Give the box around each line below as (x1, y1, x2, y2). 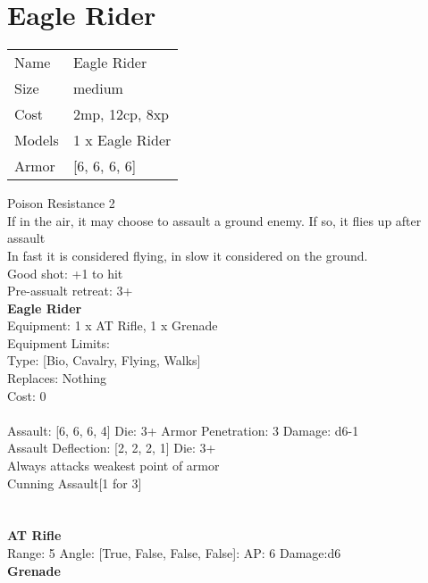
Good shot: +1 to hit (7, 263, 123, 282)
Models (14, 129, 59, 151)
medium (72, 78, 123, 99)
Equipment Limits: (7, 333, 110, 352)
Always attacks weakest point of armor (7, 456, 220, 475)
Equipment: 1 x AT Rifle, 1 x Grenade (7, 316, 218, 335)
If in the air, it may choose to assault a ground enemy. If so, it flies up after (7, 211, 422, 229)
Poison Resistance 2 (7, 194, 115, 212)
